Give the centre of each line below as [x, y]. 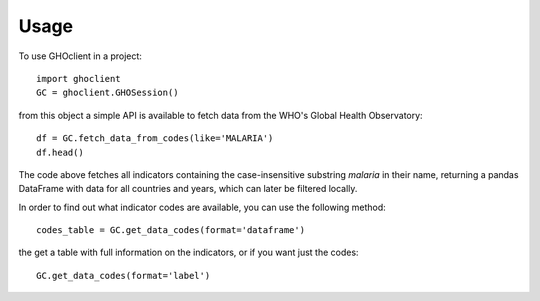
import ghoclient [78, 78]
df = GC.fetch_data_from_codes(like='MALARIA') [155, 138]
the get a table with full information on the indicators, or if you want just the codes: [188, 252]
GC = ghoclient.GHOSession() [107, 93]
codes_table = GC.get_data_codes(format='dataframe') [170, 230]
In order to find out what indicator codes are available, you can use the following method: [202, 207]
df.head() [60, 152]
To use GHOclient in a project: [80, 56]
